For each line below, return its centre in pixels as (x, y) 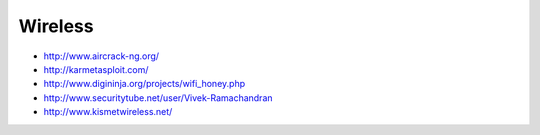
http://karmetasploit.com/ (96, 69)
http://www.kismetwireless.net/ (108, 112)
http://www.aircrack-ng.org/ (101, 56)
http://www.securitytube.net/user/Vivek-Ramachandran (158, 97)
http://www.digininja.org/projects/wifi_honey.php (144, 84)
